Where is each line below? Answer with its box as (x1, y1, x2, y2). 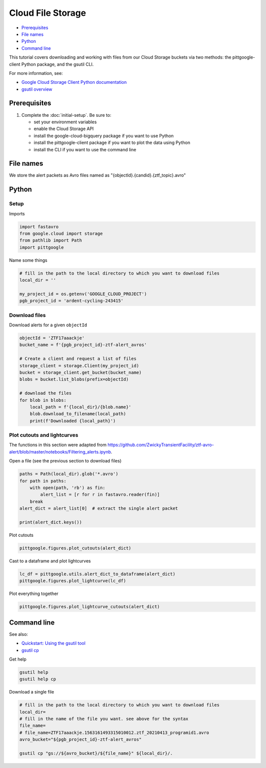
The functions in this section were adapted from (9, 442, 107, 448)
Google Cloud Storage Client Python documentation (21, 79, 127, 85)
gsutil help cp (19, 676, 56, 682)
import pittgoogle (19, 244, 64, 250)
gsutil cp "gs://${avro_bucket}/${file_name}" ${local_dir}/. (19, 750, 173, 756)
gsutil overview (21, 86, 53, 92)
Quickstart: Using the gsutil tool (21, 640, 86, 646)
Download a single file (9, 689, 54, 695)
